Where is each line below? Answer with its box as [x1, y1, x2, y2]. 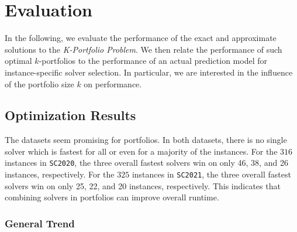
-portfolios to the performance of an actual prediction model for [39, 54, 268, 67]
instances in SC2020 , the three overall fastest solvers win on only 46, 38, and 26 [5, 156, 288, 169]
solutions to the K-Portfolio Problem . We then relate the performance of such [5, 43, 282, 55]
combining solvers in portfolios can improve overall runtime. [5, 191, 219, 203]
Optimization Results [5, 106, 136, 124]
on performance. [84, 77, 142, 90]
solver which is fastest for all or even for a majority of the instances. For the [5, 145, 278, 157]
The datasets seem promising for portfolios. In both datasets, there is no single [5, 134, 287, 146]
